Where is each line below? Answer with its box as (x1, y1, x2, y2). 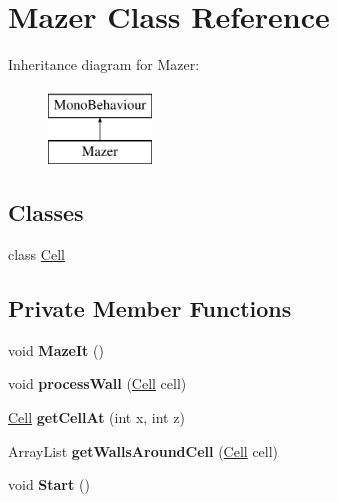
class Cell (8, 244, 65, 265)
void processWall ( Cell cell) (8, 373, 187, 394)
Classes (8, 197, 84, 228)
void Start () (8, 474, 90, 495)
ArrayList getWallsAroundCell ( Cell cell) (8, 440, 279, 461)
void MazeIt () (8, 339, 104, 360)
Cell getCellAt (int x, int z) (8, 407, 185, 428)
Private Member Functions (8, 293, 292, 324)
